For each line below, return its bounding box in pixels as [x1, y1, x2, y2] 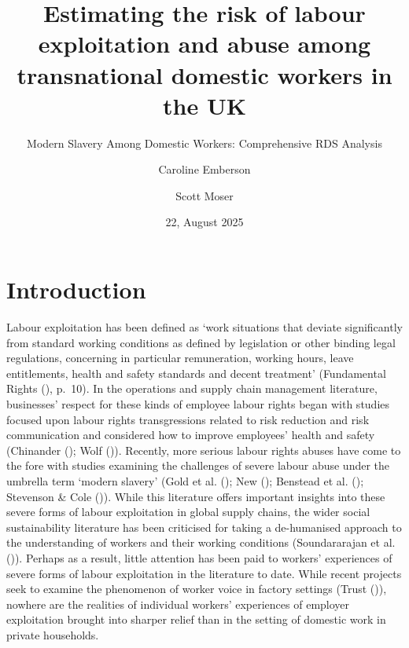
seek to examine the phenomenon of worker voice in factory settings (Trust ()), [6, 580, 387, 597]
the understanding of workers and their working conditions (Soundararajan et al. [6, 534, 396, 551]
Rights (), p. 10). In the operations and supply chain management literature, [6, 380, 378, 397]
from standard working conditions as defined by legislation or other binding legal [6, 334, 396, 350]
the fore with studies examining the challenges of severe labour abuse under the [6, 457, 390, 474]
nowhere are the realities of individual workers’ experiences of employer [6, 595, 350, 612]
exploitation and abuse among [38, 27, 371, 60]
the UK [163, 89, 246, 121]
